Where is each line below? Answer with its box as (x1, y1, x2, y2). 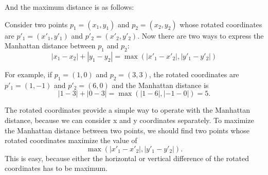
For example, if (5, 68, 52, 79)
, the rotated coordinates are (149, 68, 239, 79)
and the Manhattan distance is (112, 79, 209, 90)
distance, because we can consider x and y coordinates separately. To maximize (5, 114, 254, 125)
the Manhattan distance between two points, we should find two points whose (5, 125, 249, 135)
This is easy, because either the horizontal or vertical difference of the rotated (5, 152, 249, 163)
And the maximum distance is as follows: (5, 2, 134, 12)
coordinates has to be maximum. (5, 163, 108, 173)
